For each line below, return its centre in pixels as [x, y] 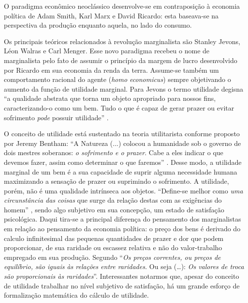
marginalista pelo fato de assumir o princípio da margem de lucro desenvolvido [121, 60]
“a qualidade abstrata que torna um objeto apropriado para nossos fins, [110, 98]
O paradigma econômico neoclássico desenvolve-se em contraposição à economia [122, 6]
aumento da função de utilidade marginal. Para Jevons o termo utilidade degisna [124, 88]
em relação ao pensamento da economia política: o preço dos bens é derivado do [122, 229]
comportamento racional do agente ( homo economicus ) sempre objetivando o [117, 79]
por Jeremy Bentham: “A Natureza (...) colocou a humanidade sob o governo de [123, 143]
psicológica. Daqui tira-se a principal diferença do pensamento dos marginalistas [123, 219]
